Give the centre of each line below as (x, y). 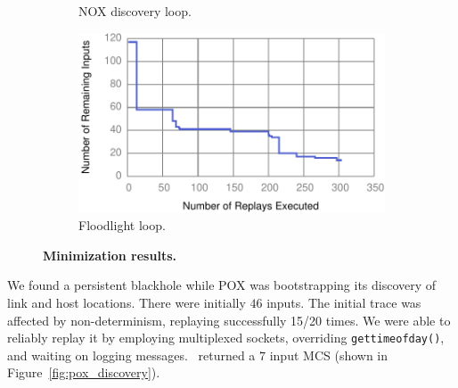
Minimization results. (110, 255)
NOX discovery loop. (135, 11)
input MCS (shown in (329, 355)
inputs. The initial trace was (344, 303)
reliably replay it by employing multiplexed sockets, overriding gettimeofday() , (226, 338)
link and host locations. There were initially (127, 303)
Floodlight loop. (122, 225)
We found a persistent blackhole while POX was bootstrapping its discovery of (222, 285)
